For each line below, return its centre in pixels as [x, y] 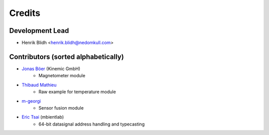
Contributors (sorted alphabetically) [67, 57]
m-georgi [31, 101]
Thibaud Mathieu [39, 85]
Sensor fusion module [61, 108]
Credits [25, 13]
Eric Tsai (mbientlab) [43, 117]
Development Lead [39, 31]
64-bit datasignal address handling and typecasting [92, 124]
